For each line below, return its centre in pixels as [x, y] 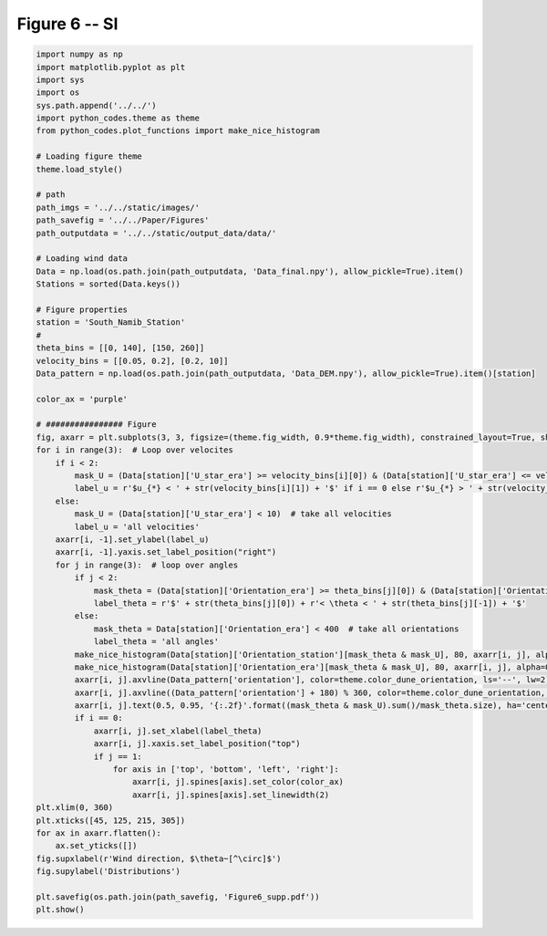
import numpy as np [79, 54]
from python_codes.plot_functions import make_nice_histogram [178, 131]
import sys [60, 79]
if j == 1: [118, 756]
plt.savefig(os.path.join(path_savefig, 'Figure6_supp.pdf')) [178, 897]
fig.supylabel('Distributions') [108, 872]
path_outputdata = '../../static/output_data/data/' [156, 233]
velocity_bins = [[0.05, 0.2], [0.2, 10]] [132, 361]
